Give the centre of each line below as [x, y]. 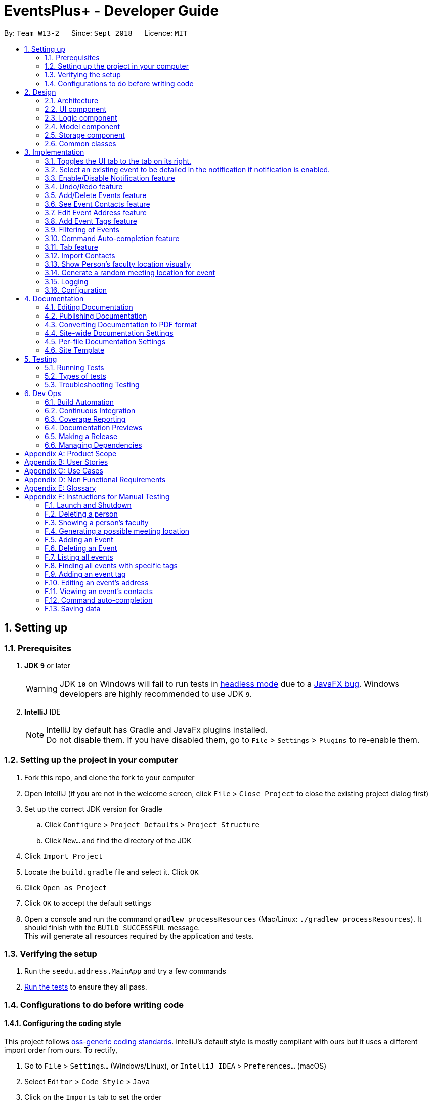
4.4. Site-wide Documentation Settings [109, 333]
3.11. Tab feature [71, 247]
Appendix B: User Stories [66, 462]
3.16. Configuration [76, 290]
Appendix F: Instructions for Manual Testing [97, 496]
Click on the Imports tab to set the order [93, 1097]
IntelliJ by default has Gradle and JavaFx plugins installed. [157, 730]
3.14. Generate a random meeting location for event [130, 272]
